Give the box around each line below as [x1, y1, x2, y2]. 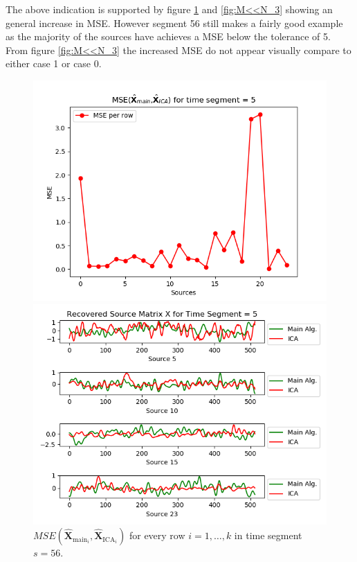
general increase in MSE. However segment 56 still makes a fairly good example [6, 15, 343, 30]
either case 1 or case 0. [6, 56, 102, 71]
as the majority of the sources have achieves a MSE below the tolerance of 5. [6, 29, 331, 44]
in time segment [234, 528, 302, 543]
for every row [129, 528, 185, 543]
